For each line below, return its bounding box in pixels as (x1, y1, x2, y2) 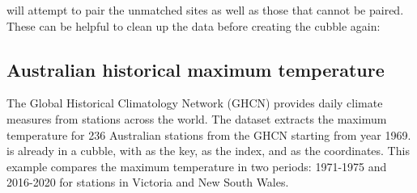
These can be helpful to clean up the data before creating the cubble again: (6, 17, 381, 34)
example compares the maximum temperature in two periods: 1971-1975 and (6, 157, 387, 174)
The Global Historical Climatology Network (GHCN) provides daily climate (6, 94, 383, 111)
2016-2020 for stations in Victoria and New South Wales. (6, 174, 289, 191)
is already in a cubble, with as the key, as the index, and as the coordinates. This (6, 142, 410, 159)
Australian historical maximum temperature (6, 57, 385, 82)
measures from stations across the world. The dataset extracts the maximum (6, 110, 387, 127)
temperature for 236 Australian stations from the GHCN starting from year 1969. (6, 126, 411, 143)
